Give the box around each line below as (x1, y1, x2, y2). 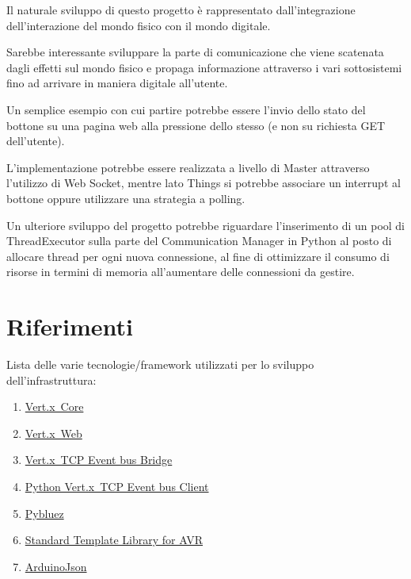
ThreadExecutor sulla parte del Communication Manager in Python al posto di (6, 232, 392, 249)
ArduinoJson (25, 558, 87, 574)
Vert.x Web (25, 424, 82, 441)
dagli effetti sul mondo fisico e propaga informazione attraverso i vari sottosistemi (6, 59, 402, 75)
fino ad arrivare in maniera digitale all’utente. (6, 75, 228, 91)
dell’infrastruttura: (6, 371, 97, 388)
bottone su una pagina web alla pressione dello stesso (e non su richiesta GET (6, 117, 386, 133)
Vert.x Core (25, 398, 84, 415)
